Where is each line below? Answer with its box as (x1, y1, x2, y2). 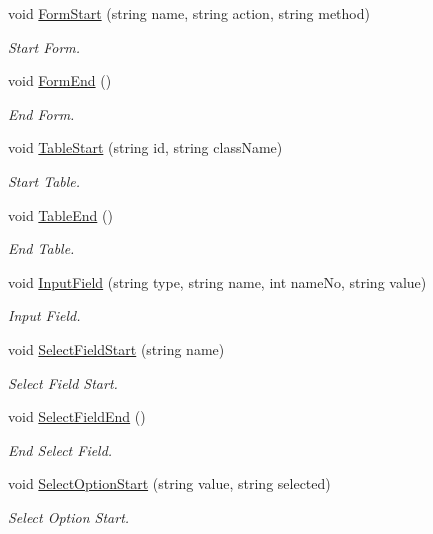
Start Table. (8, 170, 81, 191)
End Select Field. (8, 439, 113, 460)
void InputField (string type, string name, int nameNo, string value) (8, 271, 427, 292)
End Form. (8, 103, 75, 124)
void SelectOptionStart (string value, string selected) (8, 473, 331, 494)
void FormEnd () (8, 70, 112, 91)
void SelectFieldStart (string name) (8, 338, 225, 359)
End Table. (8, 238, 75, 259)
